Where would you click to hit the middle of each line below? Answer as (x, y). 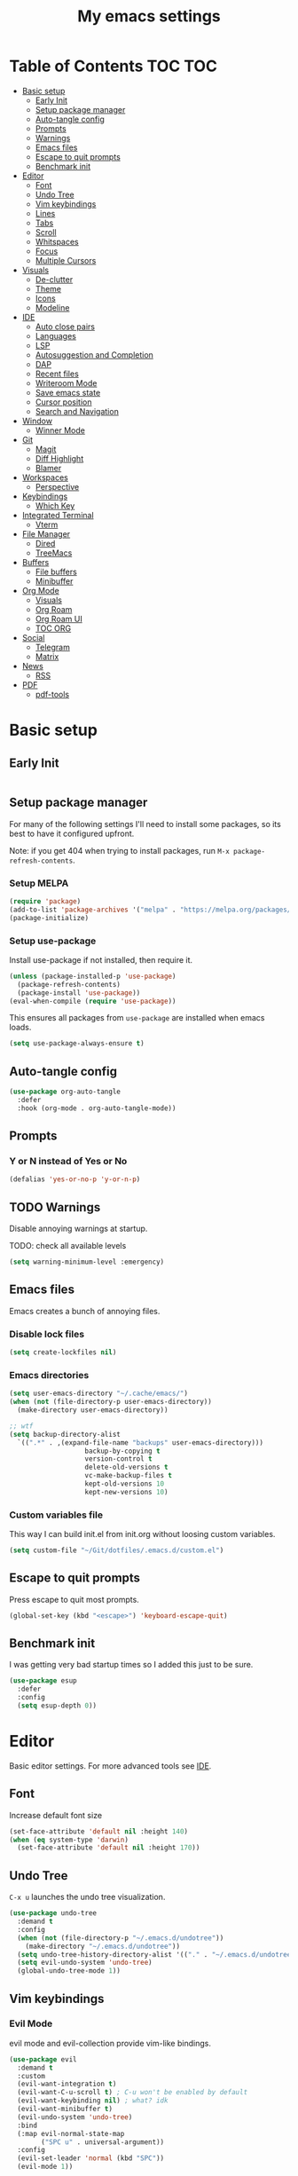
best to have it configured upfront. (72, 833)
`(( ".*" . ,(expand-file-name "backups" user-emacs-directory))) (141, 1443)
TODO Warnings (55, 1207)
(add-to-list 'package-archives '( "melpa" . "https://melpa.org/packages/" (152, 910)
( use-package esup (43, 1681)
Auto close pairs (65, 327)
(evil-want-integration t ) (67, 2084)
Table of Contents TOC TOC (113, 66)
